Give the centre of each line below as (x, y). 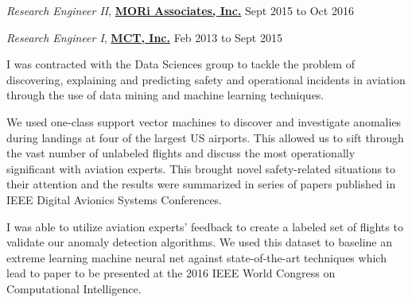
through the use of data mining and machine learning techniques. (165, 95)
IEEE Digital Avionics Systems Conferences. (115, 199)
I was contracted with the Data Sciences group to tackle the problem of (181, 64)
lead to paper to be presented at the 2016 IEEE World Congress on (171, 273)
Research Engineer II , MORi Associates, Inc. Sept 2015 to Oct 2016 (180, 10)
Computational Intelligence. (74, 288)
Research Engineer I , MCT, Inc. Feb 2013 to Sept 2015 (144, 37)
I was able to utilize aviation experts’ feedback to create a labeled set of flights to (205, 226)
